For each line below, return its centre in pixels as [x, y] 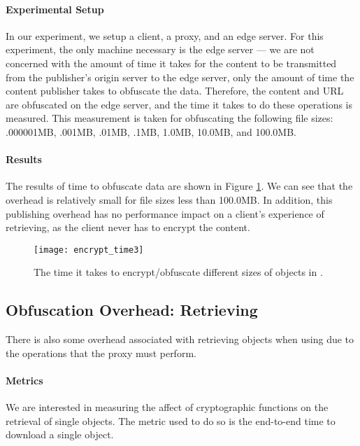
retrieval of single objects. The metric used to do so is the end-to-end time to [171, 420]
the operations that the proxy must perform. [101, 353]
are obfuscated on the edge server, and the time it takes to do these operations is [179, 104]
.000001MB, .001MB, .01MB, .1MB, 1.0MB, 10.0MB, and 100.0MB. [151, 131]
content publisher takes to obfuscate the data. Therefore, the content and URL [175, 91]
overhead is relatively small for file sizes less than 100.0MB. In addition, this [169, 199]
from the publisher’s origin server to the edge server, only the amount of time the [180, 77]
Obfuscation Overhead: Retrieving [132, 310]
